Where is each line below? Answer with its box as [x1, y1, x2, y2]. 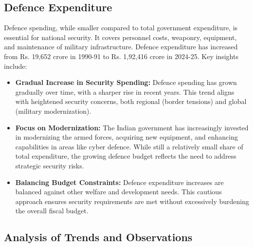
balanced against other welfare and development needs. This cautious [15, 186, 222, 197]
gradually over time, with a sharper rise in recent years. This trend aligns [15, 86, 235, 97]
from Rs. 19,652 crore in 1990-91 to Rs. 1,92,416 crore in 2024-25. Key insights [4, 51, 238, 61]
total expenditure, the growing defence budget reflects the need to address [15, 151, 236, 161]
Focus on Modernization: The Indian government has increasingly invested [15, 122, 249, 132]
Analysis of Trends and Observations [4, 229, 193, 245]
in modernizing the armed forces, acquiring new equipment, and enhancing [15, 132, 238, 142]
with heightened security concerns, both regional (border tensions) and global [15, 96, 247, 106]
